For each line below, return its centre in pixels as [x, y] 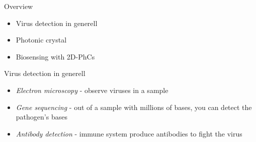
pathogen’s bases [41, 117]
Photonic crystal [41, 40]
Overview [19, 6]
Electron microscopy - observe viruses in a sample [92, 90]
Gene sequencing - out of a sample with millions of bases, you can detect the [134, 107]
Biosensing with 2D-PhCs [55, 56]
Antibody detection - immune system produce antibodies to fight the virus [129, 133]
